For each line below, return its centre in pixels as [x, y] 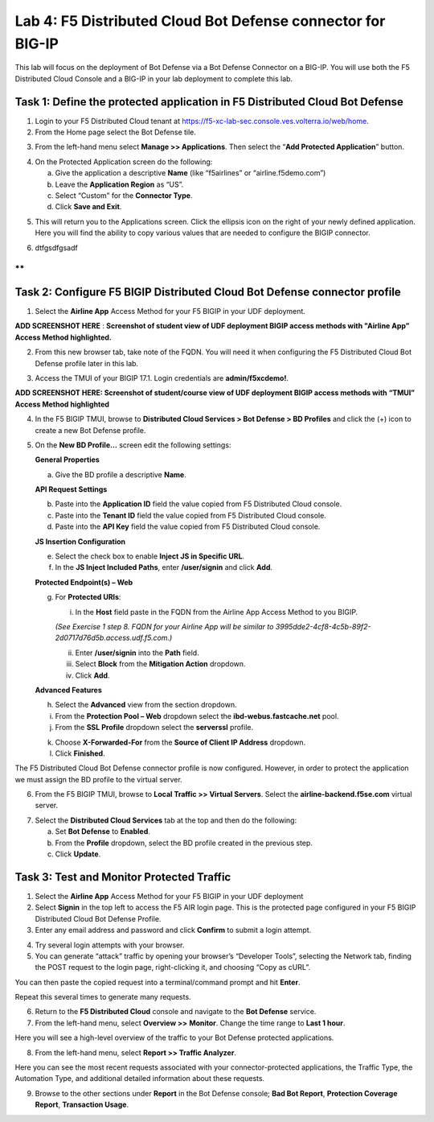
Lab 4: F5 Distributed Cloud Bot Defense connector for [200, 21]
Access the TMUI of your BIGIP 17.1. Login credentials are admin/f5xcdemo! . [162, 377]
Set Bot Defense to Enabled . [102, 831]
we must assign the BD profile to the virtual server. [98, 779]
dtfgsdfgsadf [56, 248]
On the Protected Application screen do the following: [124, 162]
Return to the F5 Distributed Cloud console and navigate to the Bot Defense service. [176, 1012]
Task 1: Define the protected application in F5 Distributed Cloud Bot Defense [209, 102]
